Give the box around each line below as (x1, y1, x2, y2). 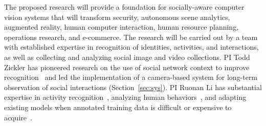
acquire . (4, 112, 32, 122)
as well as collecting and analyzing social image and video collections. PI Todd (4, 51, 250, 62)
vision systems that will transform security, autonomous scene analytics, (4, 11, 230, 22)
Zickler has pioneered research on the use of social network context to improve (4, 61, 250, 72)
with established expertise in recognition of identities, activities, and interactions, (4, 41, 259, 52)
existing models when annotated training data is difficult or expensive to (4, 101, 232, 112)
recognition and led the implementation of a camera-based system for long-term (4, 72, 258, 82)
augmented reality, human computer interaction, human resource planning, (4, 22, 239, 32)
